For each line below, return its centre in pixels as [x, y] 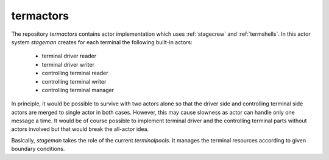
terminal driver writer [68, 64]
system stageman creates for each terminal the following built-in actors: [102, 42]
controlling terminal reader [75, 73]
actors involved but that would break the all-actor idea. [80, 129]
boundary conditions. [38, 149]
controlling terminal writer [74, 81]
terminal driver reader [69, 56]
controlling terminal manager [78, 90]
